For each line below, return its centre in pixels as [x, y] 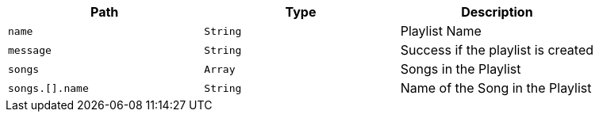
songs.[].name [48, 88]
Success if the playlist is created [497, 50]
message [30, 50]
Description [497, 12]
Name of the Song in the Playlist [496, 88]
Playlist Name [441, 31]
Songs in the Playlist [461, 69]
